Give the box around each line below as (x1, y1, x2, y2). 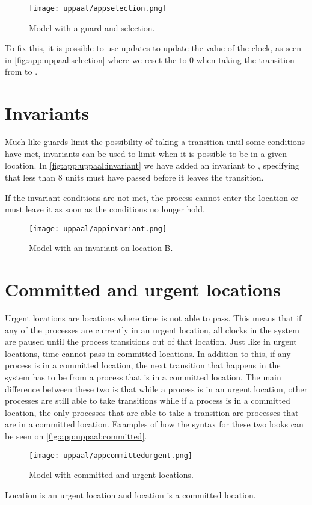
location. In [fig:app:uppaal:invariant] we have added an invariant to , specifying (5, 159, 299, 172)
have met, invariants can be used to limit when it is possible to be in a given (5, 147, 287, 160)
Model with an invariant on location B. (29, 241, 173, 254)
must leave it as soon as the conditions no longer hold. (5, 203, 205, 215)
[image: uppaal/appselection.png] (29, 4, 167, 13)
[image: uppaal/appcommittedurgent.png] (29, 451, 193, 460)
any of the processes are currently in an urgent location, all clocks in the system (5, 323, 299, 336)
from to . (5, 65, 38, 78)
